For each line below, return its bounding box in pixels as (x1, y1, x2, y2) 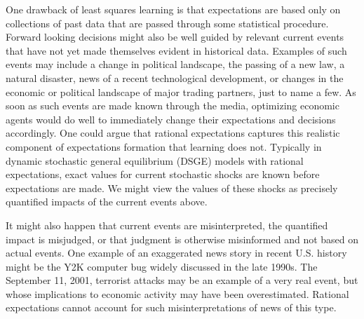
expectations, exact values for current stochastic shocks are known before (6, 167, 320, 182)
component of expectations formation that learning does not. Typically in (6, 139, 322, 154)
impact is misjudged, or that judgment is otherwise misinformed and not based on (6, 231, 359, 246)
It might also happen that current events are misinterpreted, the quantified (6, 217, 328, 232)
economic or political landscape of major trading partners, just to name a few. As (6, 84, 356, 99)
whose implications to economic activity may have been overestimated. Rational (6, 286, 349, 301)
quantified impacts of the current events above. (6, 194, 208, 209)
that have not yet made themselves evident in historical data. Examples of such (6, 43, 347, 57)
